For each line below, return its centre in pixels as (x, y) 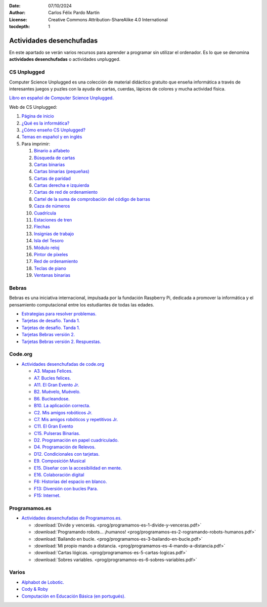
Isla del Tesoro (49, 241)
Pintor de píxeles (51, 254)
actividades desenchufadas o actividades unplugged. (65, 59)
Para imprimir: (36, 144)
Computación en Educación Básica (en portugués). (73, 596)
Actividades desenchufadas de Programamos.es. (72, 518)
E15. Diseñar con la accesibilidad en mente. (78, 468)
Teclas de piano (50, 268)
